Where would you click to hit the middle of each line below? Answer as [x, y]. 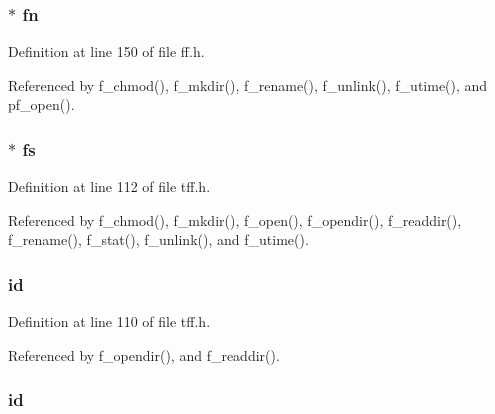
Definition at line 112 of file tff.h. [109, 186]
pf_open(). [41, 104]
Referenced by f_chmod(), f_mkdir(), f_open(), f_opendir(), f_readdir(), [235, 219]
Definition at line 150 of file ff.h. [106, 51]
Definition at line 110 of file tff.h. [109, 321]
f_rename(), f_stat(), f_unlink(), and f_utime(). [158, 239]
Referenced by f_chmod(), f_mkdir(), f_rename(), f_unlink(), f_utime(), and [248, 84]
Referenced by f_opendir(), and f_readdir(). [144, 354]
